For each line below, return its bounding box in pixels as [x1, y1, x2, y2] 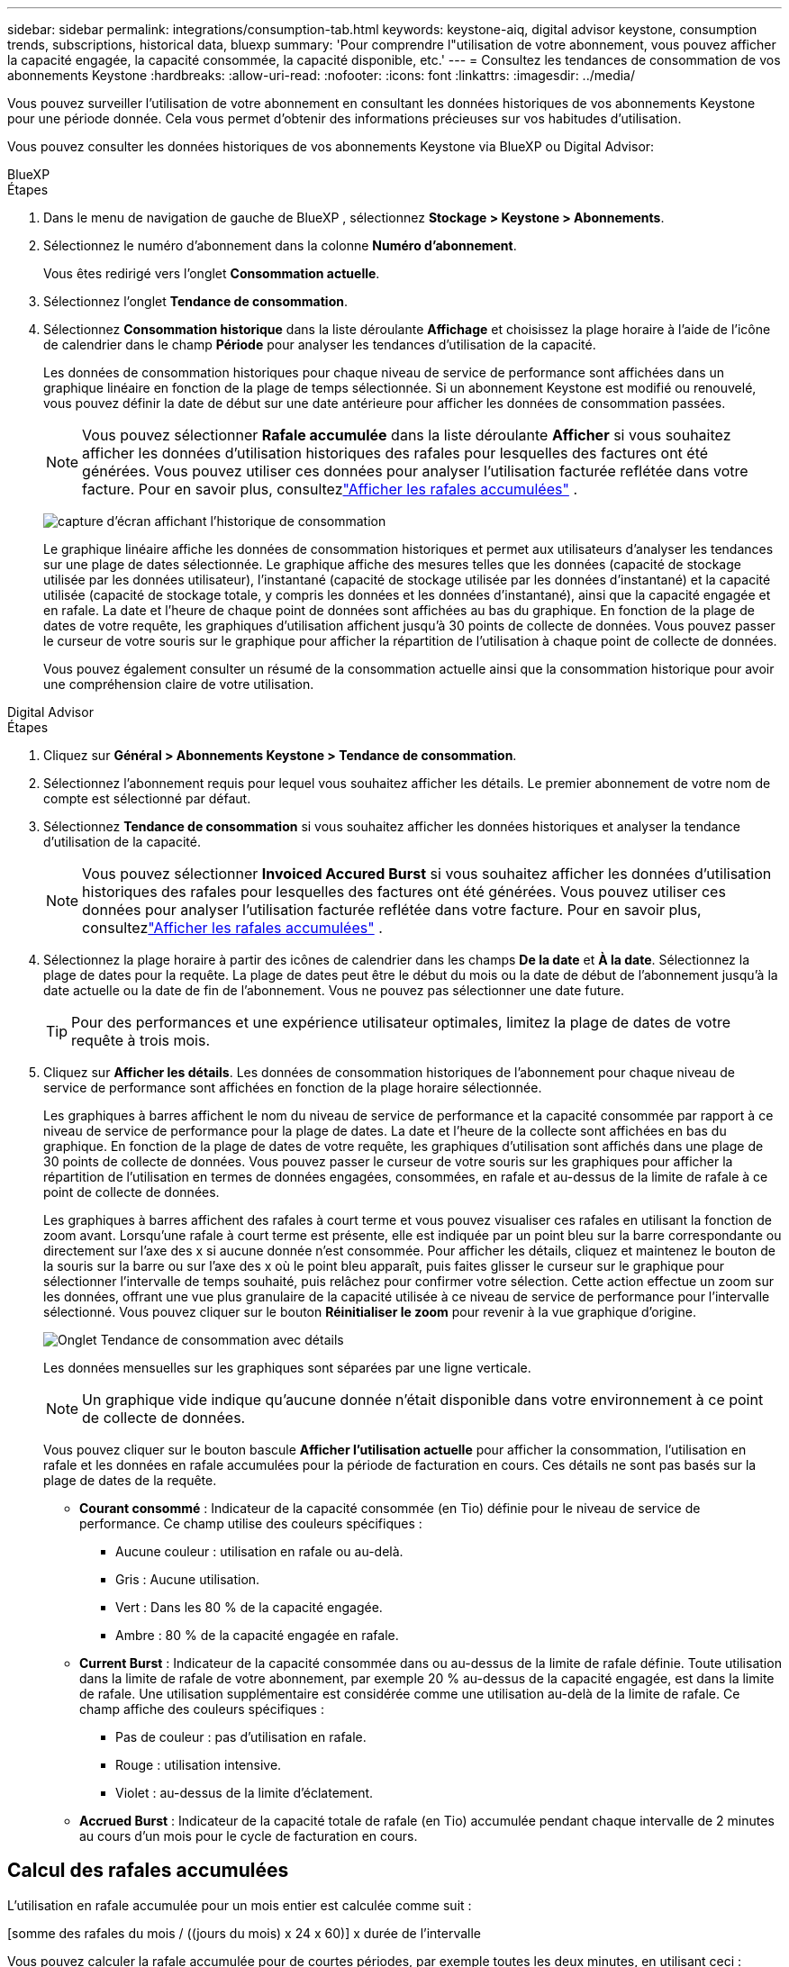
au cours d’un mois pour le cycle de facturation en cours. [79, 1828, 418, 1844]
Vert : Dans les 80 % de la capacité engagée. [115, 1600, 383, 1615]
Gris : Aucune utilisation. [115, 1572, 260, 1587]
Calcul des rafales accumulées [7, 1859, 289, 1882]
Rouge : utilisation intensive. [115, 1757, 282, 1772]
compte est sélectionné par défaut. [43, 791, 251, 806]
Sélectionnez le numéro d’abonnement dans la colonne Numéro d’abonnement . [43, 238, 517, 253]
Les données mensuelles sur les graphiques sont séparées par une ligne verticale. [43, 1360, 531, 1375]
